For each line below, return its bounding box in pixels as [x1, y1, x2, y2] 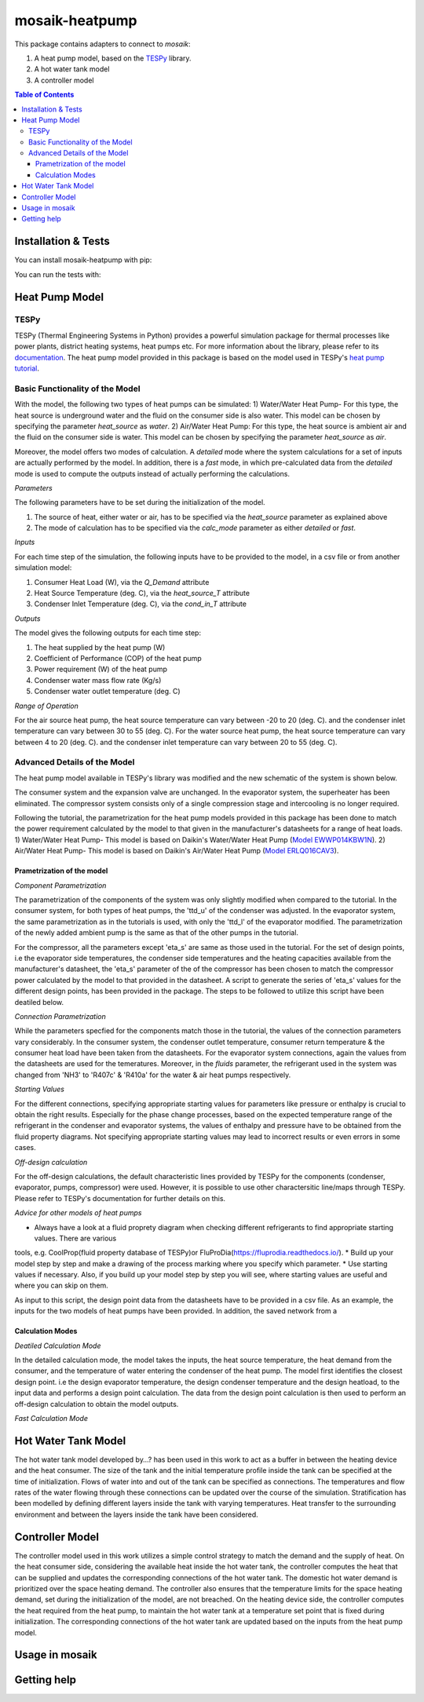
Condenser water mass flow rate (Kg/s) [34, 675, 162, 685]
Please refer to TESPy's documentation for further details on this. [14, 1193, 226, 1203]
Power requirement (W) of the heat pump [34, 664, 168, 674]
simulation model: [14, 563, 72, 572]
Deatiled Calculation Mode [14, 1341, 101, 1350]
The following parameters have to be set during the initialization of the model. [14, 498, 266, 507]
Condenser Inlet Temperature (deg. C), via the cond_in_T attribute [34, 599, 247, 608]
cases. [14, 1143, 36, 1152]
